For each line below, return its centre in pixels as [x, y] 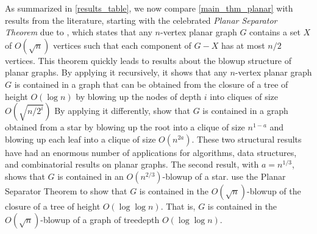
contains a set [275, 32]
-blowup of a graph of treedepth [100, 219]
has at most [243, 45]
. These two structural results [247, 139]
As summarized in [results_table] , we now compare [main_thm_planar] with [149, 8]
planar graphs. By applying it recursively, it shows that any [116, 72]
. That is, [178, 206]
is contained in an [91, 176]
